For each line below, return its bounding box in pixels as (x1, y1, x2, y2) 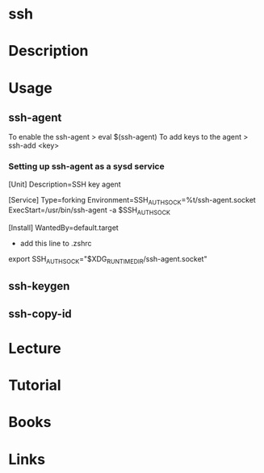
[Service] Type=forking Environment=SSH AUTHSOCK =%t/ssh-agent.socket (8, 195, 256, 207)
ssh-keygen (8, 279, 70, 293)
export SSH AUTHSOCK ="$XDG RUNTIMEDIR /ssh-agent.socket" (8, 254, 207, 266)
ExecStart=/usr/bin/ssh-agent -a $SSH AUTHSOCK (8, 205, 171, 217)
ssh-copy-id (8, 307, 73, 320)
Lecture (8, 340, 62, 358)
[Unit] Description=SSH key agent (8, 179, 121, 189)
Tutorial (8, 376, 62, 395)
